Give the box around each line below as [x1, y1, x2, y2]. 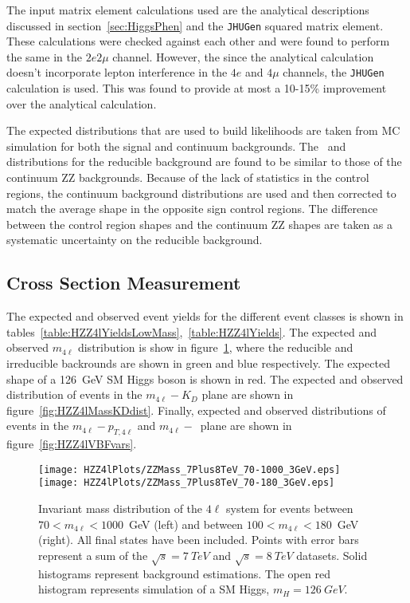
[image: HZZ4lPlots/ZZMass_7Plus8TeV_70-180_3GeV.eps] [38, 477, 335, 489]
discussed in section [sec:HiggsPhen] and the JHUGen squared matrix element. [6, 17, 384, 33]
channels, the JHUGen [283, 64, 385, 81]
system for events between [225, 500, 353, 517]
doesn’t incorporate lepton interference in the [6, 64, 228, 81]
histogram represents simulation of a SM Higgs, [38, 581, 270, 597]
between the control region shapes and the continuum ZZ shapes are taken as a [6, 215, 393, 232]
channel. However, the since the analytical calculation [112, 48, 374, 65]
